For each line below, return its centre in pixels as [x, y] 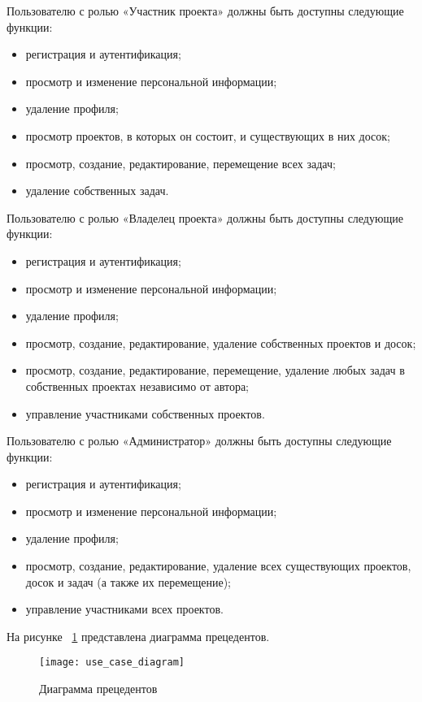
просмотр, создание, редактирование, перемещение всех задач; [181, 163]
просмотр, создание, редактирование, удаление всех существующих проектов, [218, 566]
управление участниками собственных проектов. [145, 413]
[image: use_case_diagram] [112, 663]
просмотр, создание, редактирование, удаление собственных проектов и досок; [221, 342]
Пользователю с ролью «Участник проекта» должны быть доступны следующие [205, 11]
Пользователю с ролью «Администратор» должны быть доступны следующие [199, 441]
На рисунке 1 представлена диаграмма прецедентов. [138, 636]
